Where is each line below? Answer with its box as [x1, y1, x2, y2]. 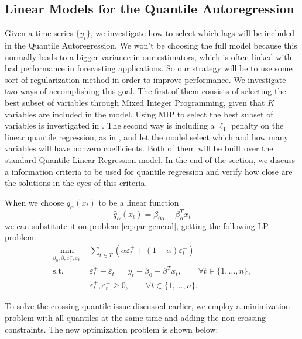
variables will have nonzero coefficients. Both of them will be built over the [5, 142, 273, 154]
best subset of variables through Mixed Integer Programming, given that [5, 96, 265, 108]
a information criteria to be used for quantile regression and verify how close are [5, 165, 293, 177]
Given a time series [5, 27, 73, 39]
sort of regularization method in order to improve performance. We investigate [5, 73, 286, 85]
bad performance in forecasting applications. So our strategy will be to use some [5, 62, 293, 74]
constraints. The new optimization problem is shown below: [5, 323, 218, 335]
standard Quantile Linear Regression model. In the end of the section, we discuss [5, 153, 296, 165]
